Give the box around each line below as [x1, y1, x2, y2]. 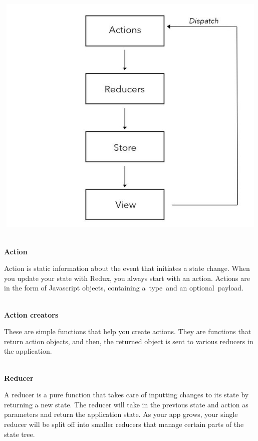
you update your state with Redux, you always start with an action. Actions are [4, 272, 250, 283]
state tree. [4, 428, 35, 439]
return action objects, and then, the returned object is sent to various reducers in [4, 336, 253, 346]
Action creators [4, 309, 59, 320]
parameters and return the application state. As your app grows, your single [4, 409, 238, 419]
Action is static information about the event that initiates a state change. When [4, 263, 250, 273]
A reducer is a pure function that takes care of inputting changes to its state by [4, 389, 249, 400]
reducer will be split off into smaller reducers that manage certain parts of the [4, 418, 244, 429]
